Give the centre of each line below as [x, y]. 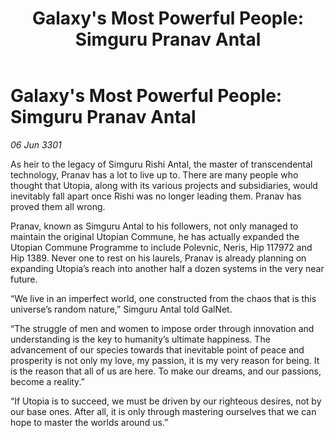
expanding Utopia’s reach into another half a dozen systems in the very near [167, 268]
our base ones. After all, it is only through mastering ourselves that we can [163, 411]
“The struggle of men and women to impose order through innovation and [162, 328]
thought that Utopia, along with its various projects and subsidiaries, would [164, 185]
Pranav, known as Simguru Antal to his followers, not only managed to [154, 226]
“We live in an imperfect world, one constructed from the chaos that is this [163, 298]
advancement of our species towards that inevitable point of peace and [157, 349]
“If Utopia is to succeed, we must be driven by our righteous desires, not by [166, 401]
